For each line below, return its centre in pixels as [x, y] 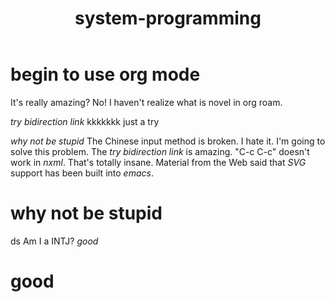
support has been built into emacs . [82, 173]
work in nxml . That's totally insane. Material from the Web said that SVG [158, 162]
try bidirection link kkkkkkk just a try [85, 121]
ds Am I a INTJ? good [54, 241]
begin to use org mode [105, 74]
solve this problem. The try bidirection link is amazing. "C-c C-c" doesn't [160, 151]
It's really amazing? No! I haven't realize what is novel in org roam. [146, 102]
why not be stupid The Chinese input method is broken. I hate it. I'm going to [168, 141]
